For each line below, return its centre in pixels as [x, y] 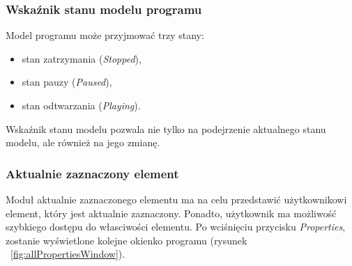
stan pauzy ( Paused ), [67, 82]
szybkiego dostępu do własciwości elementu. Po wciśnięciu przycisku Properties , [176, 227]
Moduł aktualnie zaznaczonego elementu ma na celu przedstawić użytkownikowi [176, 199]
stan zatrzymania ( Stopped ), [82, 58]
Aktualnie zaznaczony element [92, 173]
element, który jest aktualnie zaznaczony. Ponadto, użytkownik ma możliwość [171, 213]
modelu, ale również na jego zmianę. [83, 142]
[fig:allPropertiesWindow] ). [68, 254]
